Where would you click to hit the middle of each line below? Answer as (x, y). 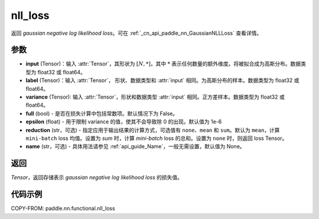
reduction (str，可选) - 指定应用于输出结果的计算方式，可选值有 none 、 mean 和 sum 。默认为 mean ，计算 (153, 130)
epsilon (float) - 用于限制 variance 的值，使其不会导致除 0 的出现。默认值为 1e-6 (124, 122)
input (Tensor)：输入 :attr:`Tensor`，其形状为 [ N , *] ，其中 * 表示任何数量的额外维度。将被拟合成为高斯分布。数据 (163, 64)
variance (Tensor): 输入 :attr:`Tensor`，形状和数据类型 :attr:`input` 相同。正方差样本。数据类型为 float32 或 (155, 97)
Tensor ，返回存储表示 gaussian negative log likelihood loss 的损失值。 (97, 178)
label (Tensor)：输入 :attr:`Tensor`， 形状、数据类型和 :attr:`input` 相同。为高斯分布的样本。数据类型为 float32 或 (162, 80)
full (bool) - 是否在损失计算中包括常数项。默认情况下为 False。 (102, 113)
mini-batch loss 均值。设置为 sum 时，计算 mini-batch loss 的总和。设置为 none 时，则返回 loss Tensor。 (157, 138)
